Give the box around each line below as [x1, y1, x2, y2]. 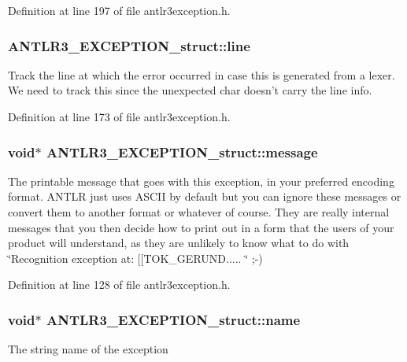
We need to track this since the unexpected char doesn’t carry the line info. [8, 82, 372, 98]
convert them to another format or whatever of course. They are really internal [8, 204, 390, 220]
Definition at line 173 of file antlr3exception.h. [8, 109, 231, 124]
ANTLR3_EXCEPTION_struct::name [46, 309, 301, 329]
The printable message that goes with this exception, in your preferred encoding [8, 172, 394, 189]
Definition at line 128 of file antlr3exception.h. [8, 276, 231, 293]
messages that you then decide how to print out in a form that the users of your [8, 219, 394, 235]
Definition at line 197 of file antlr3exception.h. [8, 2, 231, 18]
